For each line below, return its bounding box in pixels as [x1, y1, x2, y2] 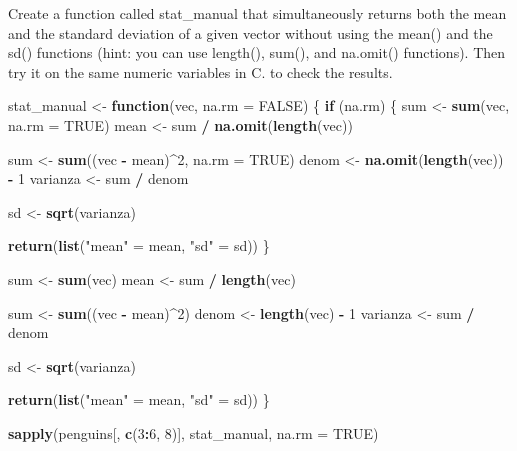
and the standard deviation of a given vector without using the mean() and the [8, 22, 493, 43]
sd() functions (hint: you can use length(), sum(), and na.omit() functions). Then [8, 42, 506, 63]
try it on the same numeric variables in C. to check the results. [8, 61, 393, 82]
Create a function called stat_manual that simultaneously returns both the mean [8, 3, 507, 23]
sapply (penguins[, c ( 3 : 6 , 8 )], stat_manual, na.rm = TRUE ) [8, 422, 379, 443]
